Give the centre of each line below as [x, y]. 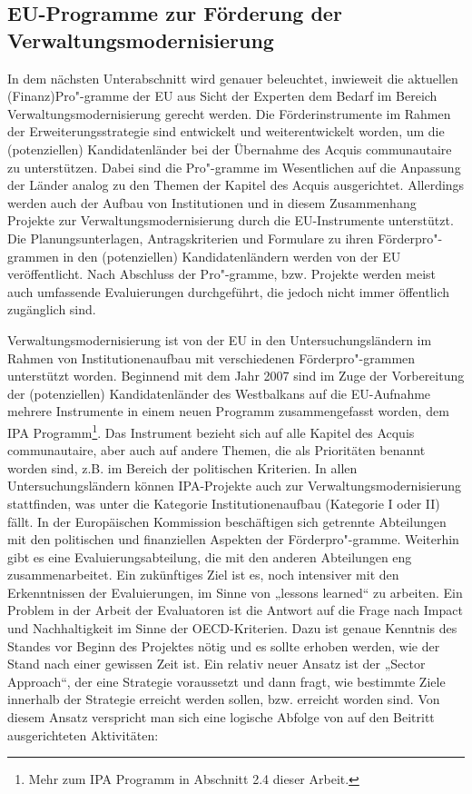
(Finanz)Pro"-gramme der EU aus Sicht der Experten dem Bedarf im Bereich [222, 96]
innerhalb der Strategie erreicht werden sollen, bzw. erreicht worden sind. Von [224, 699]
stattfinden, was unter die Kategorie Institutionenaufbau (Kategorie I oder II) [224, 503]
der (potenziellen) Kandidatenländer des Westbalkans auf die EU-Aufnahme [219, 393]
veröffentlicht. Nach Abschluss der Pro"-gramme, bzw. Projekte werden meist [222, 274]
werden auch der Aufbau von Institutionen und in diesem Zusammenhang [212, 202]
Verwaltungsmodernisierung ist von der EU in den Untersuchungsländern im [220, 339]
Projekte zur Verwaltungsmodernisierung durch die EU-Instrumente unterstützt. [231, 220]
